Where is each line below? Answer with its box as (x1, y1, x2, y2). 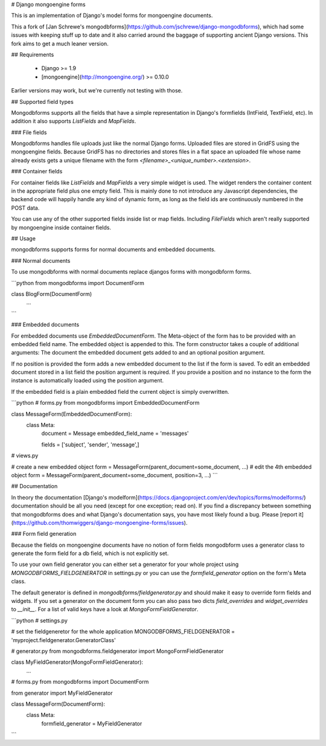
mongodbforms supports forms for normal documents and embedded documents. (11, 246, 216, 253)
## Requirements (11, 51, 54, 58)
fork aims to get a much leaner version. (11, 40, 109, 47)
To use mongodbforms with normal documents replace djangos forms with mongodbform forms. (11, 268, 252, 275)
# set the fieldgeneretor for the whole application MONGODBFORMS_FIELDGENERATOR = (11, 628, 235, 635)
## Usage (11, 234, 36, 242)
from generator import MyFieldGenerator (11, 689, 113, 696)
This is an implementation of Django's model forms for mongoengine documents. (11, 12, 213, 19)
